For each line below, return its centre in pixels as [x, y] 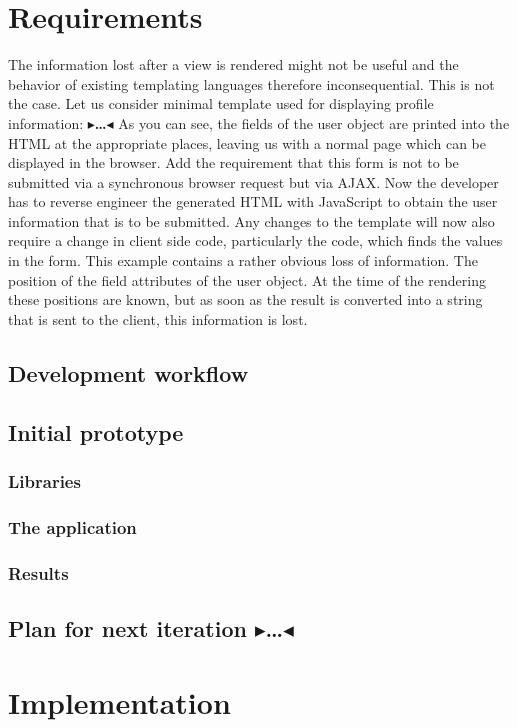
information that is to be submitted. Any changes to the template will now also [251, 220]
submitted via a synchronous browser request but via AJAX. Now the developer [253, 181]
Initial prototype [96, 431]
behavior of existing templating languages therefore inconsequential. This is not [251, 83]
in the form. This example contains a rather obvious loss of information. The [243, 260]
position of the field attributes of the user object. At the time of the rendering [247, 279]
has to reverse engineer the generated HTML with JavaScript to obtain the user [253, 201]
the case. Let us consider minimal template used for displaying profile [221, 103]
